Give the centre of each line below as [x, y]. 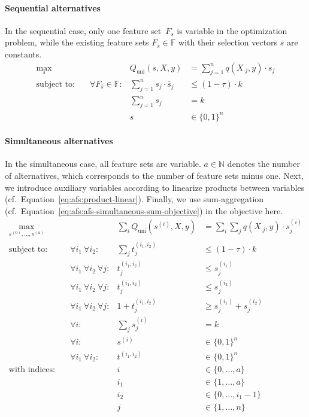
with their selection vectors [228, 42]
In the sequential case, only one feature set [83, 30]
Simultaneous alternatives [59, 141]
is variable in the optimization [232, 30]
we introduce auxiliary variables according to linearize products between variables [155, 187]
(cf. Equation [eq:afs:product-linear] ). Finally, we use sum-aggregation [134, 199]
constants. [23, 54]
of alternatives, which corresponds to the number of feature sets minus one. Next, [154, 175]
